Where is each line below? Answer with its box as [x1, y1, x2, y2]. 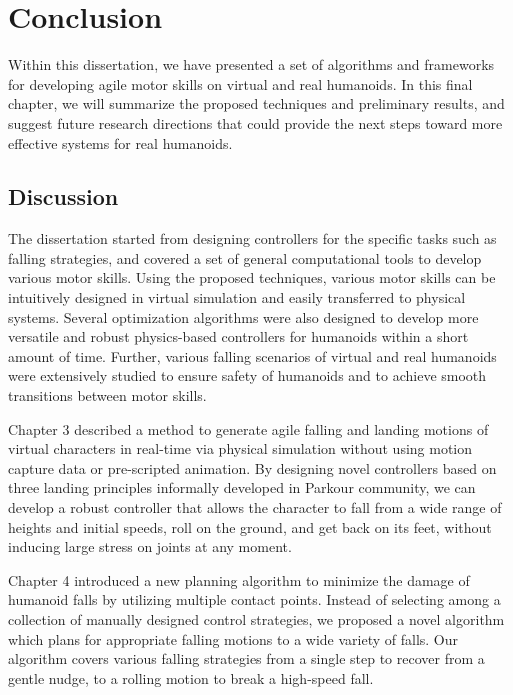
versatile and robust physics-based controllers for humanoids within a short [8, 326, 469, 347]
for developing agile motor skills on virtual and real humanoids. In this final [8, 73, 473, 94]
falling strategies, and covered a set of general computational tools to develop [8, 247, 482, 268]
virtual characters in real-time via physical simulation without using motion [8, 438, 473, 459]
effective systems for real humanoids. [8, 132, 233, 153]
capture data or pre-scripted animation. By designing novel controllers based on [8, 457, 497, 478]
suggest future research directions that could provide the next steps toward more [8, 112, 503, 133]
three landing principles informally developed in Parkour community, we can [8, 477, 476, 498]
